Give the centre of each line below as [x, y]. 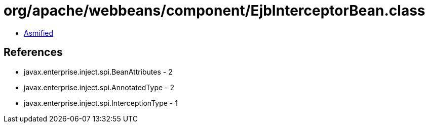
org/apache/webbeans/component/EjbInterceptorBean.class [214, 11]
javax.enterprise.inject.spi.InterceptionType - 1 [101, 103]
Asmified [39, 33]
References [33, 52]
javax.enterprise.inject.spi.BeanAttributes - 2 [98, 72]
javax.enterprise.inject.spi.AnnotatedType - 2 [99, 87]
